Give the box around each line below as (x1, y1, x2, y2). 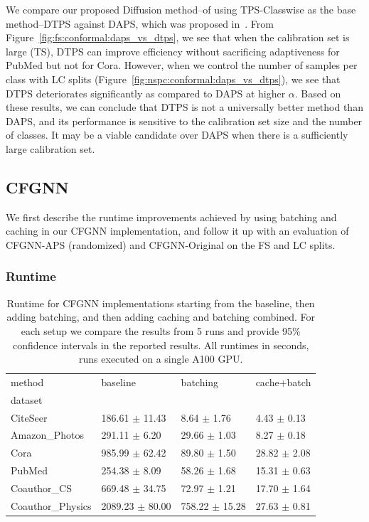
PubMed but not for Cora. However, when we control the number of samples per (6, 58, 358, 73)
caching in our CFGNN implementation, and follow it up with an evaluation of (6, 223, 349, 238)
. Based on (294, 85, 341, 100)
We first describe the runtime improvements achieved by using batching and (6, 209, 337, 224)
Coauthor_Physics (11, 498, 92, 513)
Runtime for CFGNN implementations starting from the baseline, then (6, 295, 315, 310)
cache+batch (255, 374, 311, 389)
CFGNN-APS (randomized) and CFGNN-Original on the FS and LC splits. (6, 237, 336, 252)
